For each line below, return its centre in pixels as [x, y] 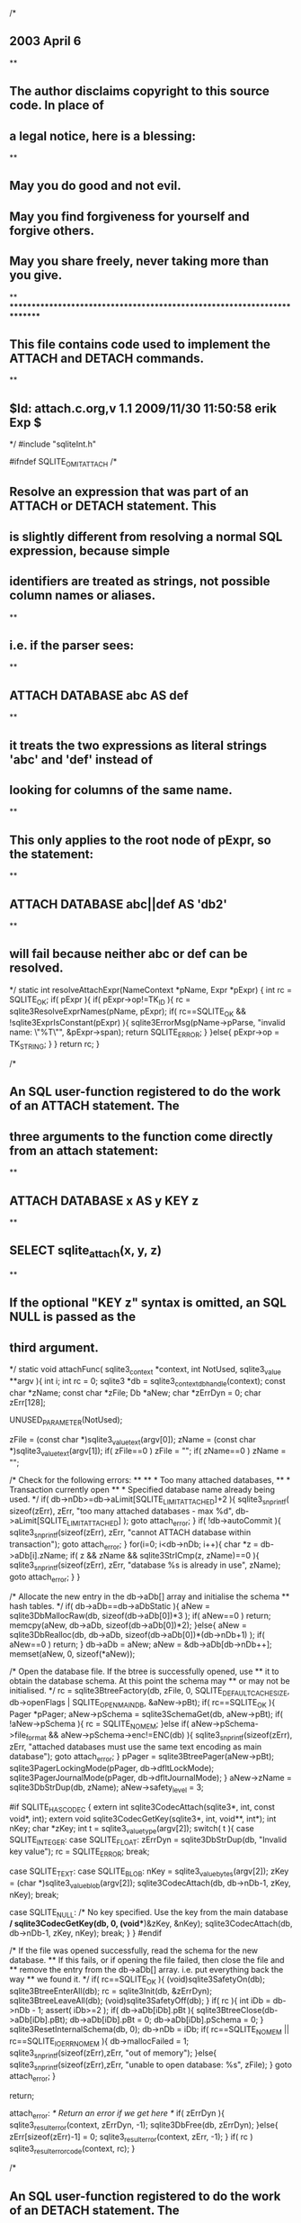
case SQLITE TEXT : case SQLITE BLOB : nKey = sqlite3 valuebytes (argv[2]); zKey [149, 1872]
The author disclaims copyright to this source [139, 91]
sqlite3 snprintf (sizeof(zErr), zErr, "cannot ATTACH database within [130, 1533]
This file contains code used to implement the [140, 344]
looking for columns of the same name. [121, 790]
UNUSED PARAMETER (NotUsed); [66, 1420]
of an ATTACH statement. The [94, 1106]
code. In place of [57, 106]
